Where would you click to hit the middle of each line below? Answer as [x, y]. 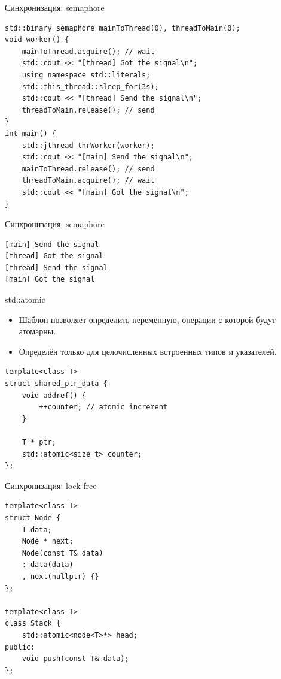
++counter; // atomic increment [103, 407]
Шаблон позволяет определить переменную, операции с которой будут [147, 319]
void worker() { [37, 40]
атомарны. [37, 331]
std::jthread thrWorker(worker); [88, 145]
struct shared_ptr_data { [56, 384]
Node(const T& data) [62, 553]
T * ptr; [39, 442]
